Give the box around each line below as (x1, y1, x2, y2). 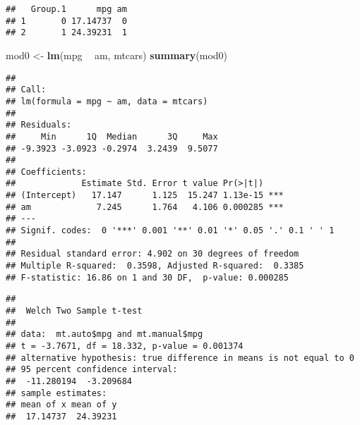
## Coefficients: (6, 166, 87, 177)
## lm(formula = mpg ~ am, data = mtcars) (6, 96, 208, 106)
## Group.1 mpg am (6, 4, 127, 14)
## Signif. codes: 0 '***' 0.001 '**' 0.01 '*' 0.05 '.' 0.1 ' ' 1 (6, 226, 335, 236)
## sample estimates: (6, 388, 107, 398)
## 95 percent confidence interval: (6, 364, 178, 375)
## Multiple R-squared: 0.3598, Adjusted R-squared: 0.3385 (6, 261, 304, 271)
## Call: (6, 85, 47, 95)
